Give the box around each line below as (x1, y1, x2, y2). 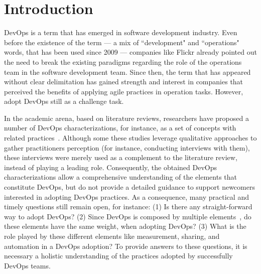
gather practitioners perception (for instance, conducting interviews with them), (4, 142, 250, 153)
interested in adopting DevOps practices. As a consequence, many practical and (4, 191, 249, 202)
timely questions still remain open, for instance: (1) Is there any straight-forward (4, 201, 252, 212)
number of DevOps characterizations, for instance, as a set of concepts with (4, 122, 236, 133)
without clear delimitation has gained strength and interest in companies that (4, 76, 243, 87)
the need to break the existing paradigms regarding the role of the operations (4, 56, 242, 67)
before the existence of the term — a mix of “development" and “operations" (4, 37, 239, 47)
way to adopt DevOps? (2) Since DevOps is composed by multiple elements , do (4, 211, 251, 221)
